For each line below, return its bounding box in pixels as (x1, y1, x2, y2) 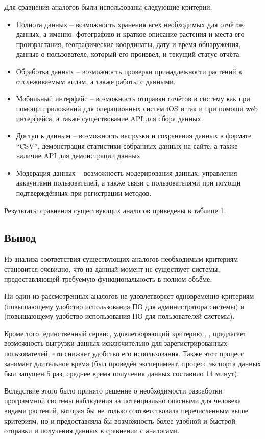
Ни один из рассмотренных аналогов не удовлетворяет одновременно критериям (4, 291, 254, 302)
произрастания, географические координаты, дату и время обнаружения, (16, 38, 241, 49)
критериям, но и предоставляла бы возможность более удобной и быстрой (4, 415, 235, 426)
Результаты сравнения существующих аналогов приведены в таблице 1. (4, 204, 226, 215)
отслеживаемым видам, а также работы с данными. (16, 76, 176, 86)
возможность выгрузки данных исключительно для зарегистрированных (4, 338, 227, 349)
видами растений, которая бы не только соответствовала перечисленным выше (4, 405, 248, 416)
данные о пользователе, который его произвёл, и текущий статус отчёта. (16, 49, 242, 59)
